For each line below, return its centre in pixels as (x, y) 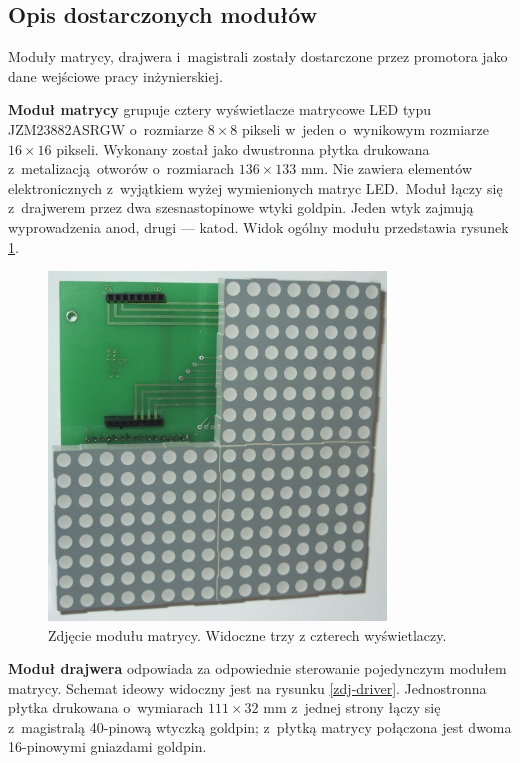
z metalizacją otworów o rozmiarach (121, 168)
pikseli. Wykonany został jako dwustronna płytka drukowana (243, 148)
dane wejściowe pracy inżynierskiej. (115, 75)
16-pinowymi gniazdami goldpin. (107, 746)
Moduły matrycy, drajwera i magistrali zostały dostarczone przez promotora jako (258, 56)
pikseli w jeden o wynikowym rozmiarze (365, 128)
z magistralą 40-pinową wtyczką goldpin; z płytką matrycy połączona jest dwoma (260, 726)
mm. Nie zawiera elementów (386, 168)
